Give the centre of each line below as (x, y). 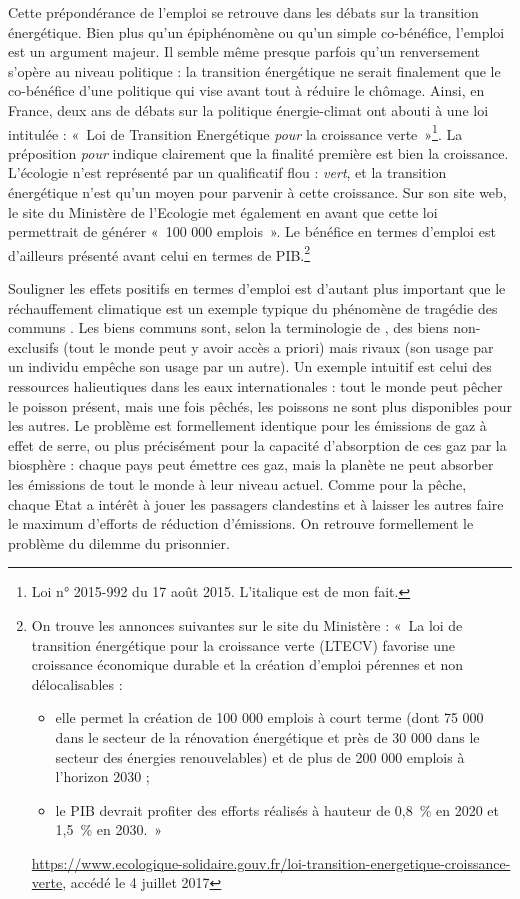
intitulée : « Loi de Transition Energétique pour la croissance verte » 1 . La (235, 132)
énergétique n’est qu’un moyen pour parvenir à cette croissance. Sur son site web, (257, 192)
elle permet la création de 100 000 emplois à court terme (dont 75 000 (269, 717)
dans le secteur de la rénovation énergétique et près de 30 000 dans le (267, 736)
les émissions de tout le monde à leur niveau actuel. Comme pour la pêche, (237, 483)
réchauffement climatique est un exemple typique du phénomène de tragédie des (253, 307)
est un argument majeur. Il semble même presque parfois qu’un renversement (244, 51)
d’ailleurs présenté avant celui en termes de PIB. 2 (159, 253)
